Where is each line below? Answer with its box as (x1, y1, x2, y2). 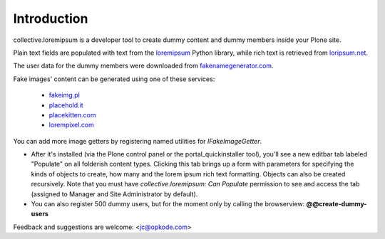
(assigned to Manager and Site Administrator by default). (31, 189, 198, 198)
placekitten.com (48, 110, 96, 119)
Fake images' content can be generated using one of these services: (13, 75, 215, 83)
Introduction (13, 11, 88, 26)
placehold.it (48, 100, 83, 110)
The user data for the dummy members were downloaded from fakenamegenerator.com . (13, 61, 274, 70)
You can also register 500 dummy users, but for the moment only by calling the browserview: (31, 200, 305, 208)
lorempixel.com (48, 121, 94, 129)
